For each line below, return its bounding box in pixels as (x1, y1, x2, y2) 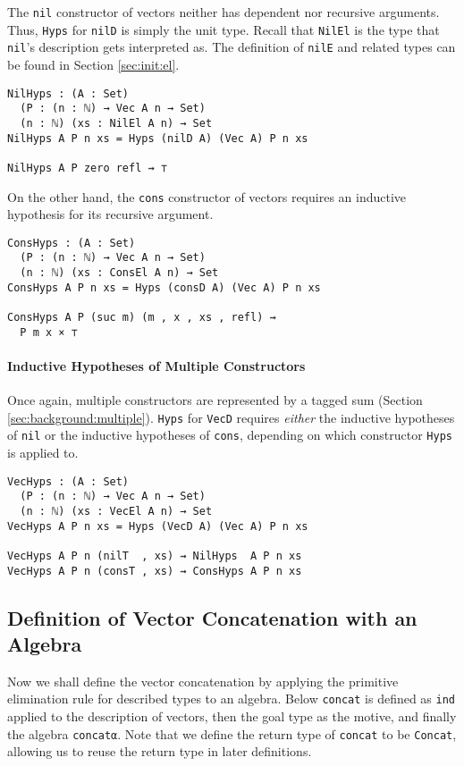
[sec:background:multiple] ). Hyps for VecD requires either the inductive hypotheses (7, 408, 455, 426)
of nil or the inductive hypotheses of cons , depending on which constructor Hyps (7, 425, 452, 444)
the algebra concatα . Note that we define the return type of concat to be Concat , (7, 724, 457, 743)
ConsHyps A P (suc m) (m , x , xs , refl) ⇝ (7, 311, 276, 324)
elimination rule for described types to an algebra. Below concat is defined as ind (7, 689, 456, 708)
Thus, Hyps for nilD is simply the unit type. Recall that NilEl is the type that (7, 20, 440, 38)
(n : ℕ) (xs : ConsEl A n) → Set (20, 266, 219, 280)
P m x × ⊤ (20, 325, 78, 339)
